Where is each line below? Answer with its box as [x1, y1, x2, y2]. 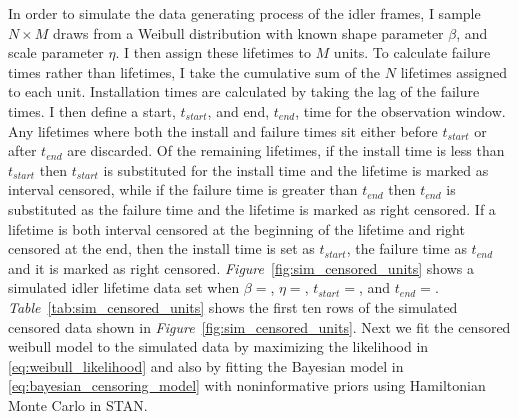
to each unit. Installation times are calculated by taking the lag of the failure [8, 81, 480, 102]
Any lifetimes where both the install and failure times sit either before [8, 120, 438, 141]
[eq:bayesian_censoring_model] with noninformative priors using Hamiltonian [8, 375, 486, 396]
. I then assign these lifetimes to [115, 42, 311, 63]
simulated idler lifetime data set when [8, 277, 240, 298]
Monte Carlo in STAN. [8, 394, 148, 415]
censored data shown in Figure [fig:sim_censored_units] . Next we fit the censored [8, 316, 511, 337]
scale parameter [8, 42, 104, 63]
